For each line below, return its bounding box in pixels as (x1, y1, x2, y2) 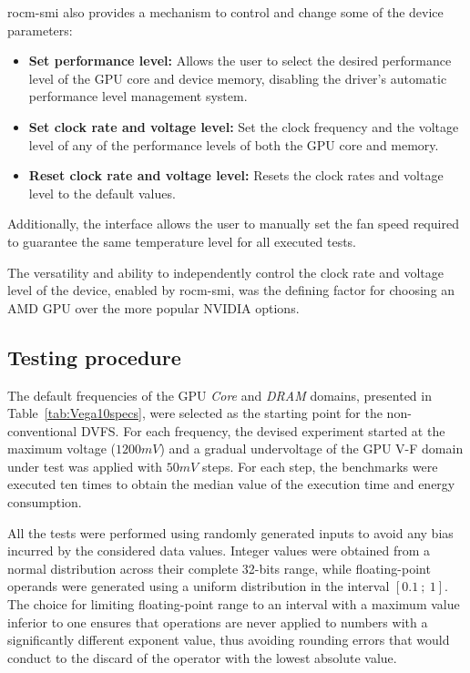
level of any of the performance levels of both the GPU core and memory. (28, 135, 439, 154)
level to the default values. (28, 183, 176, 202)
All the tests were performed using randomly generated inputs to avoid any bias (7, 523, 454, 542)
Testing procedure (7, 342, 181, 371)
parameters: (7, 20, 73, 39)
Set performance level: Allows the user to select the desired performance (28, 51, 452, 70)
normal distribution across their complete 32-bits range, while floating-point (7, 558, 431, 577)
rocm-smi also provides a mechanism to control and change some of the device (7, 3, 444, 21)
